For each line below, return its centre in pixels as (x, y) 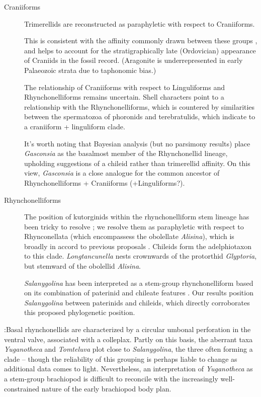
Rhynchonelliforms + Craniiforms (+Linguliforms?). (105, 182)
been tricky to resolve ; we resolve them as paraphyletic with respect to (134, 226)
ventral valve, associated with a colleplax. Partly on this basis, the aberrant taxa (128, 339)
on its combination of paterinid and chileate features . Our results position (139, 293)
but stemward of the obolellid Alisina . (82, 266)
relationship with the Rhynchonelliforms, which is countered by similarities (140, 106)
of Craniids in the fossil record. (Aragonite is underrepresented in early (134, 60)
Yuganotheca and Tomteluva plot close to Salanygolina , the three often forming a (128, 349)
